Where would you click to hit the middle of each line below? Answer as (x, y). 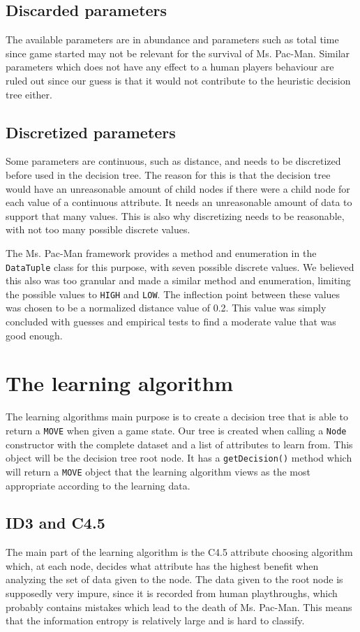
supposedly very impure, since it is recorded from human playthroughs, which (172, 593)
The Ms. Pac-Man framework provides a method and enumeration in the (161, 252)
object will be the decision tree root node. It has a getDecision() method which (179, 458)
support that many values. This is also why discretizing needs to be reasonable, (175, 215)
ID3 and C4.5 (55, 523)
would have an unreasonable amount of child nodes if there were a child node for (178, 188)
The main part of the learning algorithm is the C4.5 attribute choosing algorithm (179, 552)
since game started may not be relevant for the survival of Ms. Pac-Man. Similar (178, 53)
